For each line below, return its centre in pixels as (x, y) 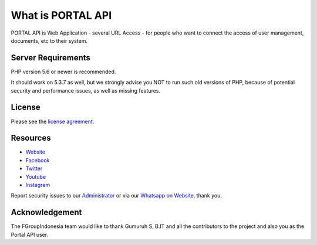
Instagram (38, 185)
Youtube (36, 176)
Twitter (34, 169)
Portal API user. (30, 234)
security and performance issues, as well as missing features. (86, 90)
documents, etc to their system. (49, 40)
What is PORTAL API (61, 15)
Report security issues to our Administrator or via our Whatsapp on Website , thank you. (117, 196)
